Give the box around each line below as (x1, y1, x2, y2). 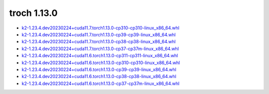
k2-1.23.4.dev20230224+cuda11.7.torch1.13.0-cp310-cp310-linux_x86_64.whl (21, 25, 179, 31)
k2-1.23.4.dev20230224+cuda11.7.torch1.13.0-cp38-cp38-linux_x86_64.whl (21, 39, 176, 45)
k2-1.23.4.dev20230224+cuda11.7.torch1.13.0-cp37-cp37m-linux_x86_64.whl (21, 45, 179, 52)
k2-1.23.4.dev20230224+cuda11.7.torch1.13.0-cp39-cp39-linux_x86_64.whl (21, 31, 176, 37)
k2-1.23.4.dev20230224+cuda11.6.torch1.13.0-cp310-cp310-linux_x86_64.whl (21, 60, 180, 66)
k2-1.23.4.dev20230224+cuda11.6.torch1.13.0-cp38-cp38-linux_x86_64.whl (21, 74, 176, 80)
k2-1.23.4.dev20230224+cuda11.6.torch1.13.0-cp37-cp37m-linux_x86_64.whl (21, 80, 179, 87)
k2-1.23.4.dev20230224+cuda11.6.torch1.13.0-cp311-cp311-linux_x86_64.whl (21, 53, 178, 59)
